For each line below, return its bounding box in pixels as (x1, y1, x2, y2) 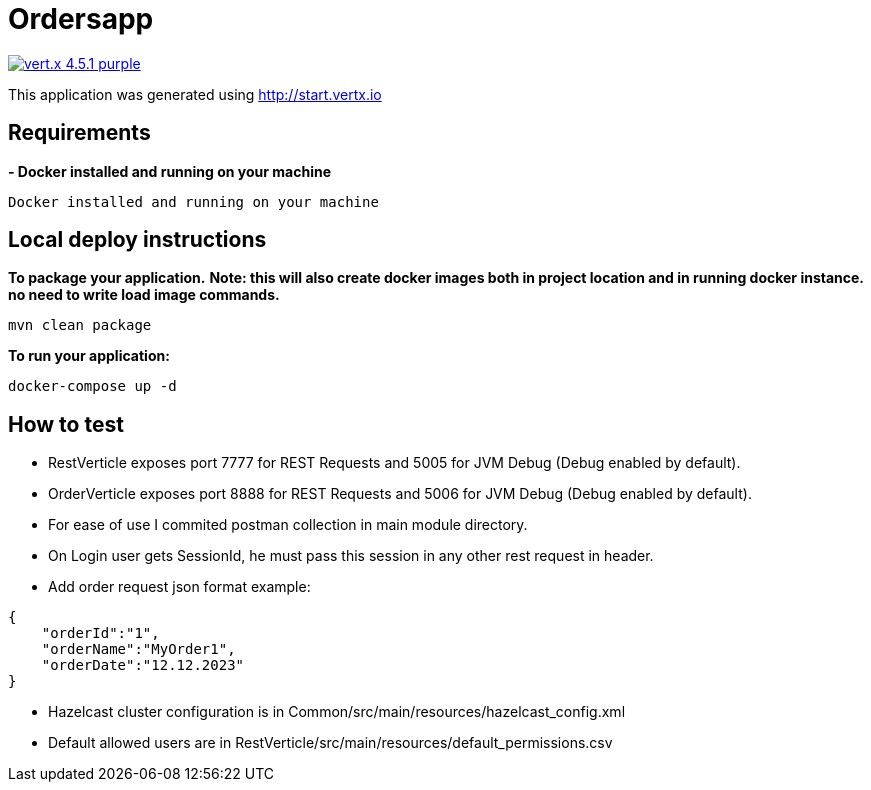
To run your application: (8, 347, 170, 365)
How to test (8, 411, 124, 437)
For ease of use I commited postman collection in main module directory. (48, 516, 528, 534)
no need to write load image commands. (8, 286, 280, 304)
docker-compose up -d (8, 378, 177, 395)
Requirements (8, 120, 151, 146)
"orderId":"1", (41, 625, 160, 642)
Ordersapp (8, 2, 154, 36)
